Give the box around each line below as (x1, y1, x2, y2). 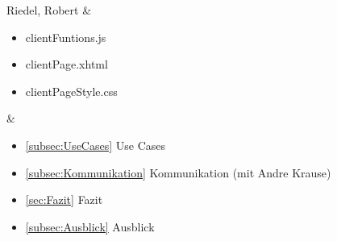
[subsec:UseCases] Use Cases (25, 136, 166, 153)
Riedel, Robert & (6, 2, 92, 18)
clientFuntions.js (25, 28, 106, 45)
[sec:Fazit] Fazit (25, 191, 103, 208)
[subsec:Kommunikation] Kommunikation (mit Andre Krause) (25, 164, 331, 181)
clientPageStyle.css (25, 82, 118, 99)
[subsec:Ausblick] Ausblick (25, 218, 155, 235)
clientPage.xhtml (25, 56, 108, 73)
